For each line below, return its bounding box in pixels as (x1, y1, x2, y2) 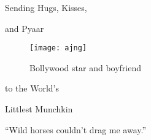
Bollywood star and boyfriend (29, 61, 141, 74)
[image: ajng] (29, 44, 87, 53)
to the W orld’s (5, 82, 60, 95)
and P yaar (5, 21, 44, 34)
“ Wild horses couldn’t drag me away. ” (5, 123, 147, 136)
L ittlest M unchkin (5, 103, 73, 115)
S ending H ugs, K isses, (5, 1, 87, 14)
